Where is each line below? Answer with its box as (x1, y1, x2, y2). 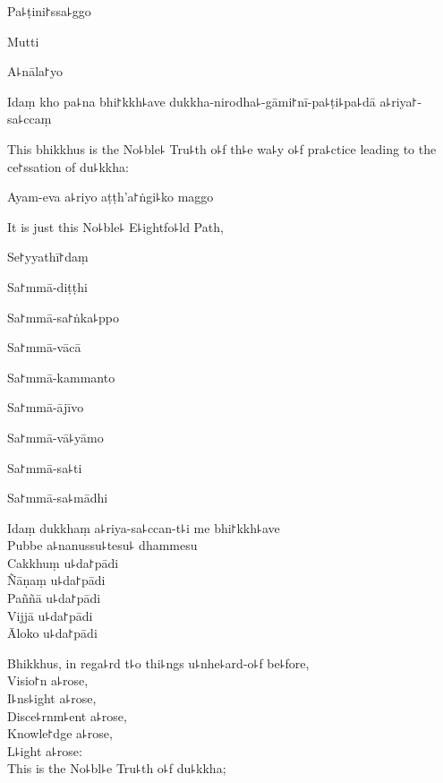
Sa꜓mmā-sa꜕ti (7, 458, 82, 477)
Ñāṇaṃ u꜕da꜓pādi (7, 571, 106, 589)
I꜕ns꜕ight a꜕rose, (7, 689, 97, 708)
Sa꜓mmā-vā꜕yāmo (7, 427, 104, 446)
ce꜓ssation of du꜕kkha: (7, 157, 129, 176)
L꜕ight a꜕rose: (7, 741, 82, 760)
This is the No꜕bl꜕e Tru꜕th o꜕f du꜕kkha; (7, 759, 226, 778)
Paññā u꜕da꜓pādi (7, 589, 101, 607)
